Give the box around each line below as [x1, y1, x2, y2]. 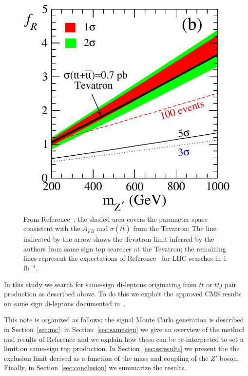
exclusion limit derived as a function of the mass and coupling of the [4, 353, 209, 363]
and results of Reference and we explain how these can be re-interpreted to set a [4, 334, 244, 344]
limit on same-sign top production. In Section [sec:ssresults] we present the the [4, 343, 240, 354]
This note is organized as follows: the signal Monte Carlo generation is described [4, 314, 244, 325]
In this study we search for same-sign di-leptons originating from [4, 279, 197, 289]
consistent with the [23, 223, 80, 233]
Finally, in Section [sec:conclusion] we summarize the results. [4, 362, 186, 373]
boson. [219, 353, 239, 363]
